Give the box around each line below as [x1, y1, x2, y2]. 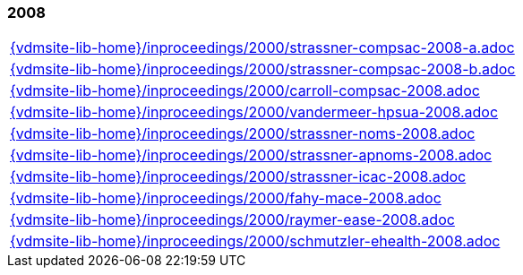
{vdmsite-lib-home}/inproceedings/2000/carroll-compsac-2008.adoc [10, 82, 480, 100]
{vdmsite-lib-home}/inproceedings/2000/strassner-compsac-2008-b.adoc [10, 60, 516, 79]
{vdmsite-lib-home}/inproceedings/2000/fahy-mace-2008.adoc [10, 189, 442, 208]
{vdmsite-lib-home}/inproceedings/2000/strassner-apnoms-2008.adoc [10, 146, 493, 165]
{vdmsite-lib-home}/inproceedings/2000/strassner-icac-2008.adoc [10, 168, 467, 186]
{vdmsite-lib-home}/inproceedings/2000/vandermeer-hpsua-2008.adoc [10, 103, 499, 122]
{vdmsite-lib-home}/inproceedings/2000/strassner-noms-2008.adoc [10, 125, 476, 143]
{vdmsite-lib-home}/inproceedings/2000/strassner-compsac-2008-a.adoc [10, 39, 515, 57]
